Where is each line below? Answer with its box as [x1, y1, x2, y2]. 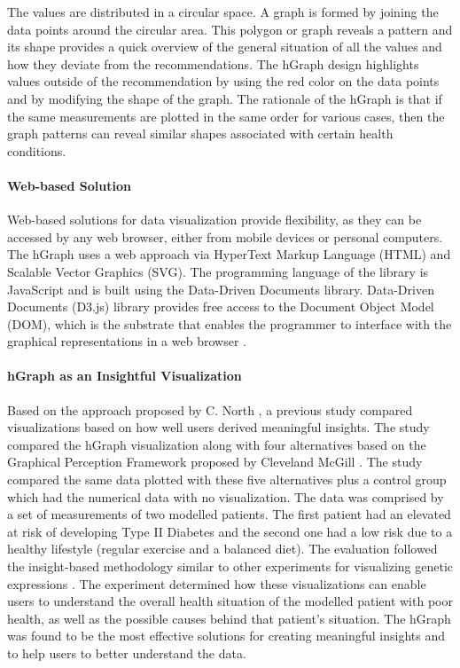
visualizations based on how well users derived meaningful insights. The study [7, 418, 430, 436]
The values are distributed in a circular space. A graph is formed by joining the [7, 3, 439, 20]
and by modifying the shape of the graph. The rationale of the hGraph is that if [7, 89, 442, 107]
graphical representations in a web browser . [7, 332, 246, 350]
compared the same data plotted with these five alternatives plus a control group [7, 470, 447, 489]
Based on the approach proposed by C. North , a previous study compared [7, 400, 413, 419]
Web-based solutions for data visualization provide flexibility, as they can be [7, 210, 422, 229]
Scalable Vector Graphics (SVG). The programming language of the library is [7, 262, 429, 280]
